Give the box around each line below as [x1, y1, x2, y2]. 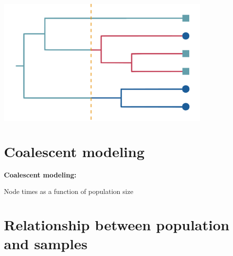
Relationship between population [4, 214, 230, 234]
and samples [4, 233, 88, 253]
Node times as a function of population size [4, 186, 133, 196]
